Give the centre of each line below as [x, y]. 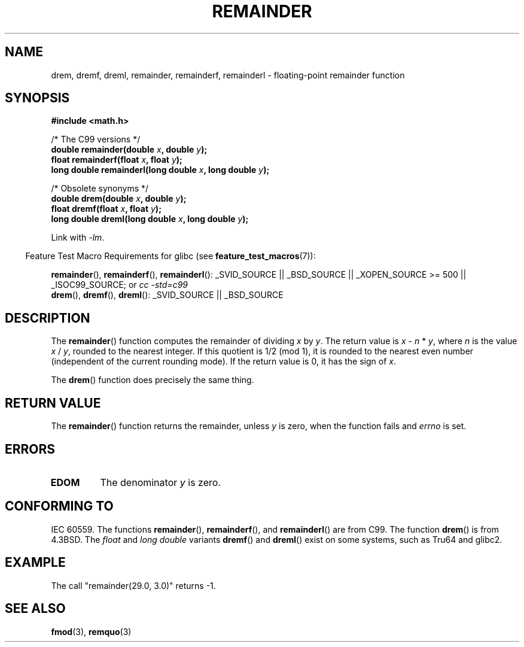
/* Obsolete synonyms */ [100, 189]
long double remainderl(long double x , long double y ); [160, 170]
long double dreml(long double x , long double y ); [150, 219]
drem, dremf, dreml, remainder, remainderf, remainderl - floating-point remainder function [228, 75]
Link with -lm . [78, 238]
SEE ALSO [35, 609]
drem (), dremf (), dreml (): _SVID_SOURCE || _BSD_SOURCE [167, 295]
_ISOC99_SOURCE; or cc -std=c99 [119, 285]
